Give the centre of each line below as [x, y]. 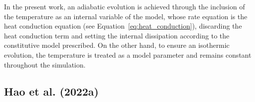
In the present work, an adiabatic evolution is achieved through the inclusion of [125, 6]
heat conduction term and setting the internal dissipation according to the [117, 35]
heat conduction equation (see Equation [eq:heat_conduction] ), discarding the [123, 26]
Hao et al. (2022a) [51, 91]
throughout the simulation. [45, 64]
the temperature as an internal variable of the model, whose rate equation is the [126, 16]
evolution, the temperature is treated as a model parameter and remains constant [128, 54]
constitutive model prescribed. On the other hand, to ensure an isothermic [117, 45]
